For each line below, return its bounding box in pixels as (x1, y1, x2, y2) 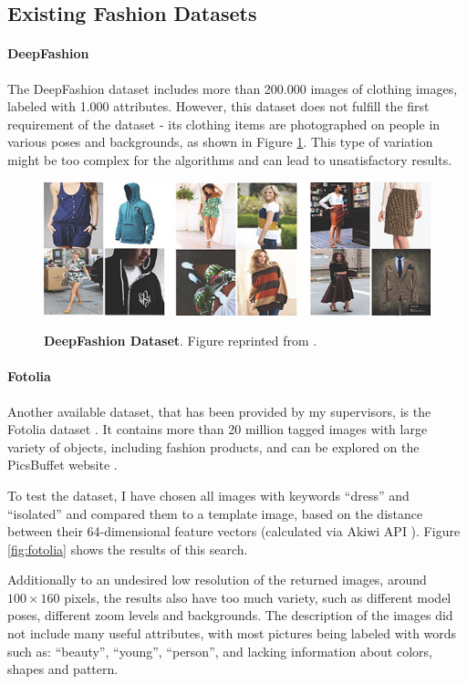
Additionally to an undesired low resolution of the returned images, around (7, 570, 427, 589)
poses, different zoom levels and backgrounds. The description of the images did (7, 606, 453, 625)
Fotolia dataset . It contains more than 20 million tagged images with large (7, 420, 428, 439)
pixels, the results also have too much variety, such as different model (64, 587, 451, 606)
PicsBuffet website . (7, 455, 118, 474)
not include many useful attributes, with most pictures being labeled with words (7, 624, 457, 643)
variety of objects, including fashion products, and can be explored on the (7, 437, 420, 456)
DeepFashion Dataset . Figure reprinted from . (44, 331, 317, 350)
